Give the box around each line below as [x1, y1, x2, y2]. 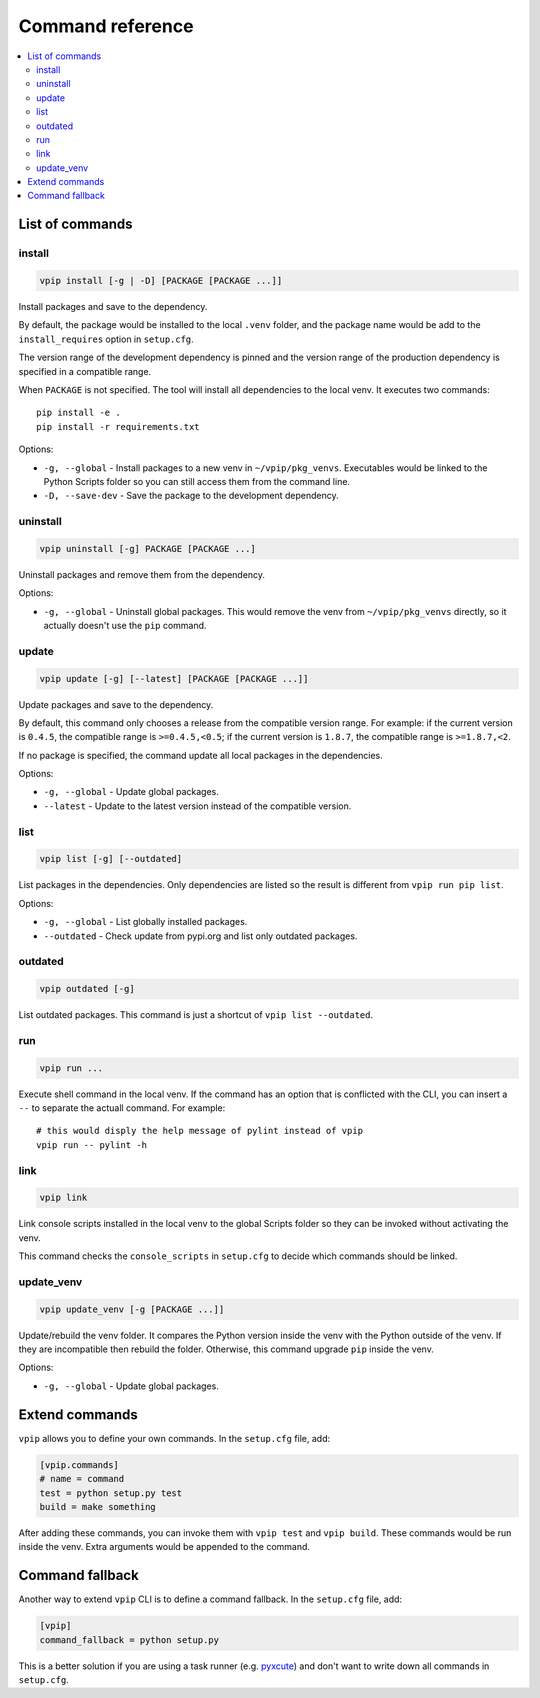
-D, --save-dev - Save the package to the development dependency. [43, 490, 339, 502]
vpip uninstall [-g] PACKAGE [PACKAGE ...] [39, 543, 257, 554]
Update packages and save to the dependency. [18, 698, 214, 710]
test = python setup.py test [39, 1487, 183, 1499]
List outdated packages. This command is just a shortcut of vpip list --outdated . [18, 1009, 374, 1021]
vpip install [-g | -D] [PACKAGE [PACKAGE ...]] [39, 275, 283, 287]
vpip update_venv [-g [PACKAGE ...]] [39, 1303, 225, 1315]
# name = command [39, 1473, 125, 1485]
